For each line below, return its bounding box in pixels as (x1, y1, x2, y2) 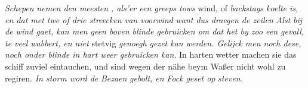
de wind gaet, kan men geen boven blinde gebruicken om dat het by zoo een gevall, (5, 25, 304, 37)
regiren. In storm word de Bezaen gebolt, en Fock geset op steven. (5, 71, 243, 84)
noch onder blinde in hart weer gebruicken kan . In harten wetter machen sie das (5, 48, 297, 61)
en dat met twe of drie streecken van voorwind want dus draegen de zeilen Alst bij (5, 13, 302, 26)
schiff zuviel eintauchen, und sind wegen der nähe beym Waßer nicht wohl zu (5, 59, 286, 72)
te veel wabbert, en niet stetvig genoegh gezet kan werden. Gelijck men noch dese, (5, 36, 301, 49)
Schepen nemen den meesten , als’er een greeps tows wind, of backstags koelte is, (5, 2, 298, 14)
